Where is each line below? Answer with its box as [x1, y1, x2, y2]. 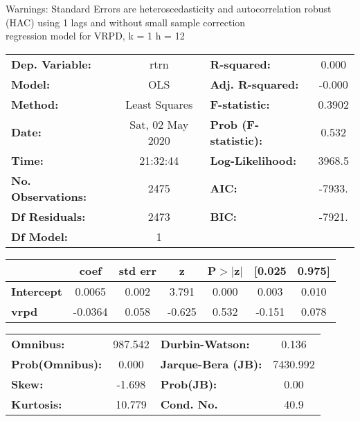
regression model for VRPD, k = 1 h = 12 [6, 28, 185, 43]
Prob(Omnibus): [11, 355, 102, 372]
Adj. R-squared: [210, 75, 299, 92]
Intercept [11, 283, 62, 299]
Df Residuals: [11, 208, 86, 224]
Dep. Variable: [11, 55, 91, 72]
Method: [11, 96, 59, 112]
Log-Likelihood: [210, 152, 297, 168]
